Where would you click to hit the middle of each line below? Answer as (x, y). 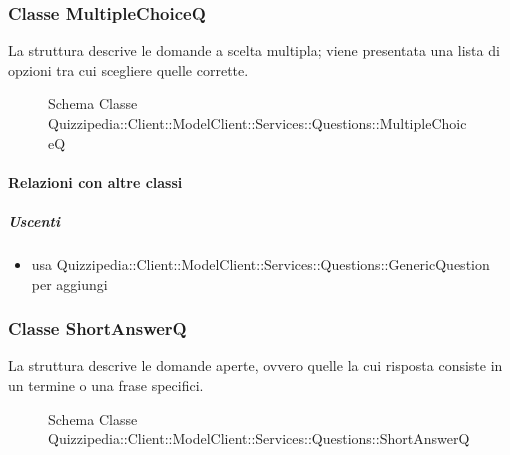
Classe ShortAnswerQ (97, 328)
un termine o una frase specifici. (106, 384)
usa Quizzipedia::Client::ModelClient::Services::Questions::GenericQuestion (260, 263)
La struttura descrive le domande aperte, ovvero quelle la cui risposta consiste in (255, 365)
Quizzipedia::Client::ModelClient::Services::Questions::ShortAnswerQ (259, 438)
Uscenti (34, 220)
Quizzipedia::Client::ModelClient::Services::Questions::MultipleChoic (257, 123)
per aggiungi (69, 283)
